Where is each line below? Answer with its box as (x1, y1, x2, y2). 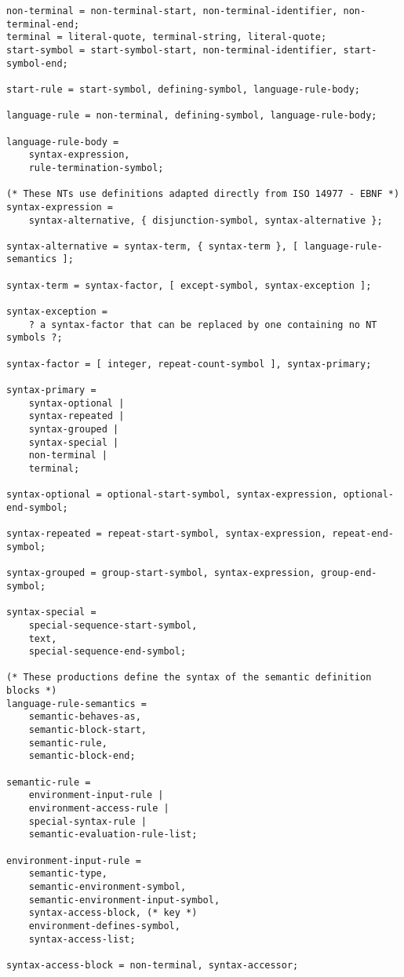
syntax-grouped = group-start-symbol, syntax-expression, (6, 567, 315, 579)
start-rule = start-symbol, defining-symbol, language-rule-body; (6, 83, 361, 95)
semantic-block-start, (28, 724, 147, 736)
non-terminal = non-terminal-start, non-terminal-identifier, (6, 5, 338, 16)
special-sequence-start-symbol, (28, 619, 198, 631)
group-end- (320, 567, 377, 579)
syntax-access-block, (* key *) (28, 907, 198, 919)
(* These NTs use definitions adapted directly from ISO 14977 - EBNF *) (6, 188, 400, 200)
